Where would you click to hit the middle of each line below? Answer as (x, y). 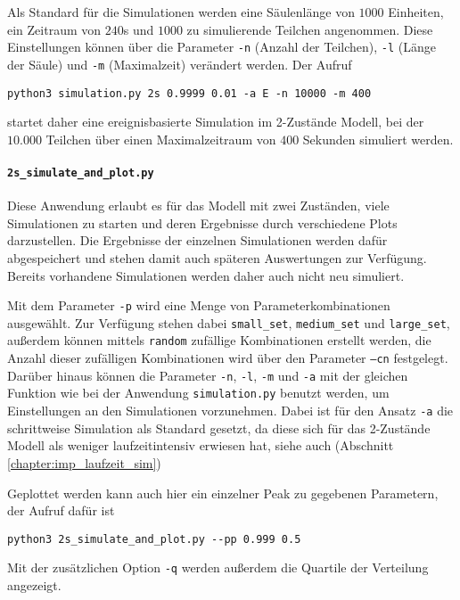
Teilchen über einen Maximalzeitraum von (161, 139)
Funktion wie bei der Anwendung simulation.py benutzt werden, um (198, 393)
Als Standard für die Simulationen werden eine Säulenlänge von (181, 12)
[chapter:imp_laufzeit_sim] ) (84, 462)
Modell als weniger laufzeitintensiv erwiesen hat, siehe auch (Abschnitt (201, 445)
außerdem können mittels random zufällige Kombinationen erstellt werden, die (219, 340)
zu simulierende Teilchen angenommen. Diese (310, 29)
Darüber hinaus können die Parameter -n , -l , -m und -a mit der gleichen (208, 375)
